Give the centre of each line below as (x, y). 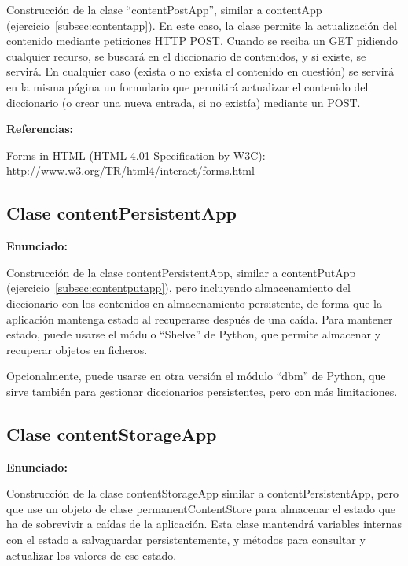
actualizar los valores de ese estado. (92, 555)
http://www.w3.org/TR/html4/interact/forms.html (130, 170)
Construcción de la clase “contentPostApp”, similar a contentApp (164, 9)
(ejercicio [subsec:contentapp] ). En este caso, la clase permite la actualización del (202, 25)
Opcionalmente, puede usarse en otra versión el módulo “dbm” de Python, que (196, 376)
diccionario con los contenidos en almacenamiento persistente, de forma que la (194, 303)
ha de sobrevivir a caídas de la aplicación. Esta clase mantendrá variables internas (204, 524)
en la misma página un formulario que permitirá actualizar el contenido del (187, 86)
